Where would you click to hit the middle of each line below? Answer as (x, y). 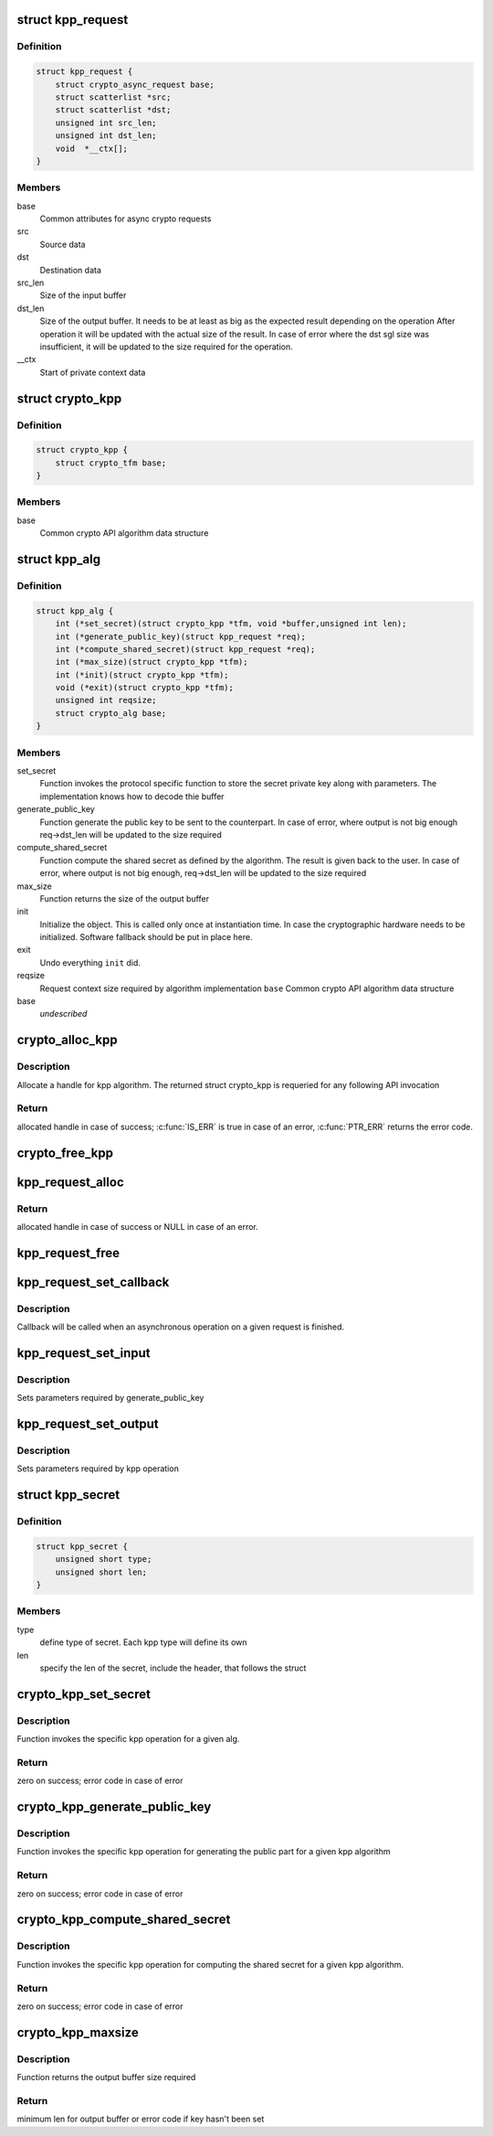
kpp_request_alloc (70, 1182)
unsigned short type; (104, 1559)
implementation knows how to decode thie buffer (132, 796)
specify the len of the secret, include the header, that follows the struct (173, 1668)
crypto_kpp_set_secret (84, 1694)
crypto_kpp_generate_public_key (114, 1807)
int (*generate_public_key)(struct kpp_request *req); (180, 636)
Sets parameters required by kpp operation (98, 1468)
